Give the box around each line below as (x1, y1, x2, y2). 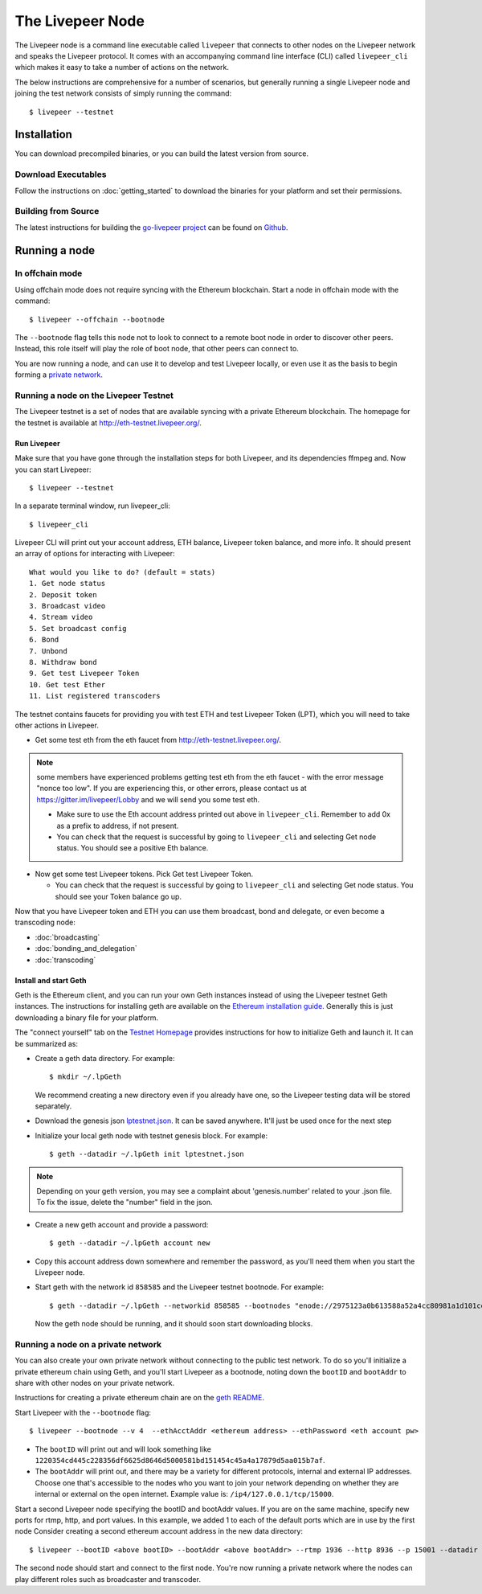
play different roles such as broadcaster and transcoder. (14, 1574, 201, 1584)
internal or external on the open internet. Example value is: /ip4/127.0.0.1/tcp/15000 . (35, 1490, 334, 1499)
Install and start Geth (14, 975, 88, 985)
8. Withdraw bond (29, 658, 97, 666)
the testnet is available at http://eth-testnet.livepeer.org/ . (14, 418, 202, 428)
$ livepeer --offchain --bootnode (29, 314, 165, 324)
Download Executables (14, 169, 107, 180)
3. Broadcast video (29, 601, 106, 611)
